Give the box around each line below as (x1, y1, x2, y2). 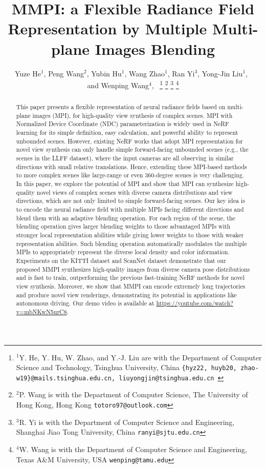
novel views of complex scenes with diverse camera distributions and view (36, 188, 233, 196)
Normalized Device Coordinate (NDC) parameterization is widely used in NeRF (16, 119, 229, 128)
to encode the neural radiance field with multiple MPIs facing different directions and (16, 205, 244, 214)
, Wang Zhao (124, 68, 165, 78)
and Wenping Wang (87, 79, 149, 90)
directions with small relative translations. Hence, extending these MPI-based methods (16, 162, 247, 171)
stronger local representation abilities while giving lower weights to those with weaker (16, 230, 244, 239)
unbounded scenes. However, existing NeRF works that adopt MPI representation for (16, 136, 243, 145)
